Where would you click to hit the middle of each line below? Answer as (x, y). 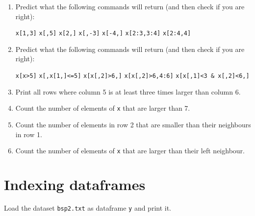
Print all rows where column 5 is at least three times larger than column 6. (128, 91)
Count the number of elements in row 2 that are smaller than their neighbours (133, 124)
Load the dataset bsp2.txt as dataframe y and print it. (88, 207)
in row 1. (29, 134)
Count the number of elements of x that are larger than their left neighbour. (130, 151)
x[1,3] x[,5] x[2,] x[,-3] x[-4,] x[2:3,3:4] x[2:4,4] (103, 34)
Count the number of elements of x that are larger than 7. (103, 108)
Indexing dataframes (75, 184)
